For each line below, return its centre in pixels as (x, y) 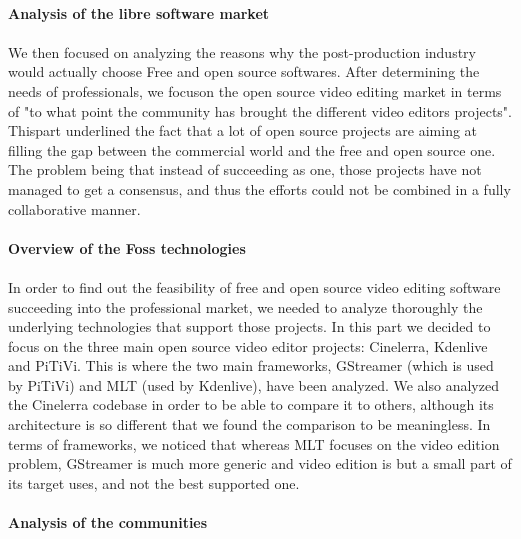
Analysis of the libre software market (139, 12)
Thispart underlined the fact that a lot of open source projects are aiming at (243, 130)
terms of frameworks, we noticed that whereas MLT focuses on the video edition (254, 443)
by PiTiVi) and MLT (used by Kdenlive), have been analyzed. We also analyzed (253, 384)
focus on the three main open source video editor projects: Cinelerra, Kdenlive (248, 345)
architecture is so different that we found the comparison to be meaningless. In (249, 424)
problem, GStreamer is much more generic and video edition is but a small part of (260, 463)
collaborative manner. (74, 208)
